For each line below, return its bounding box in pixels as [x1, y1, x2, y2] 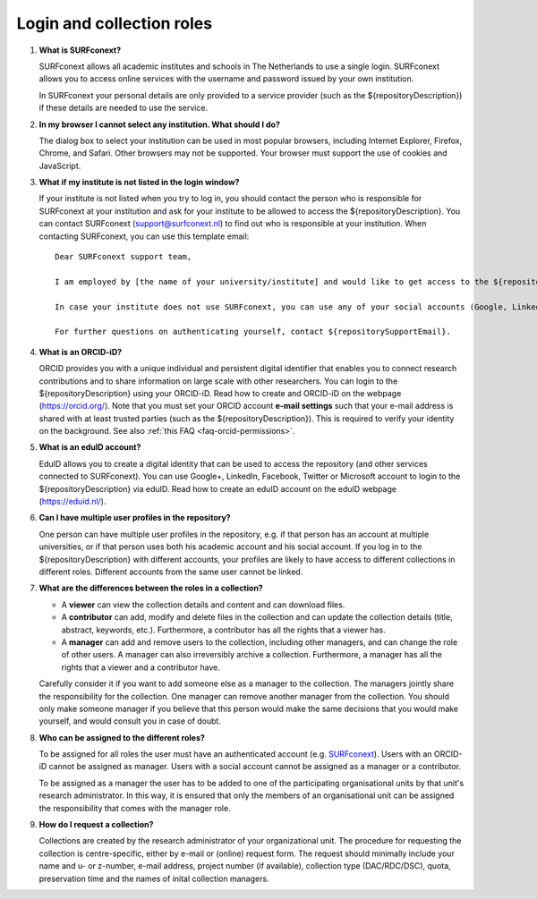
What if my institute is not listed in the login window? [38, 177, 240, 188]
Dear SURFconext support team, [55, 251, 192, 262]
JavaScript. [38, 160, 81, 171]
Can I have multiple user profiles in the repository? [38, 513, 232, 523]
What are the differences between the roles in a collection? [38, 582, 263, 594]
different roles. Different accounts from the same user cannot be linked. [38, 566, 303, 577]
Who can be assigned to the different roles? [38, 732, 206, 742]
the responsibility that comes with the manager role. [38, 802, 232, 813]
